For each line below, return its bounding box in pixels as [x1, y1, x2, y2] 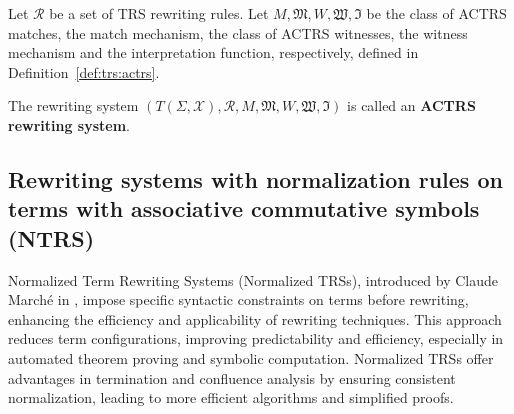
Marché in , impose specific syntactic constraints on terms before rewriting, [8, 289, 469, 310]
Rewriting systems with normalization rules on [8, 163, 503, 194]
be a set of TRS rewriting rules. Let [49, 3, 269, 23]
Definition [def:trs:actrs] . [8, 61, 160, 82]
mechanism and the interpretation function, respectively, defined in [8, 42, 419, 63]
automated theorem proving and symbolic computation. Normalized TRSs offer [8, 347, 494, 368]
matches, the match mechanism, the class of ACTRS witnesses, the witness [8, 22, 468, 43]
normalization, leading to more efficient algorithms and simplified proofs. [8, 387, 454, 408]
